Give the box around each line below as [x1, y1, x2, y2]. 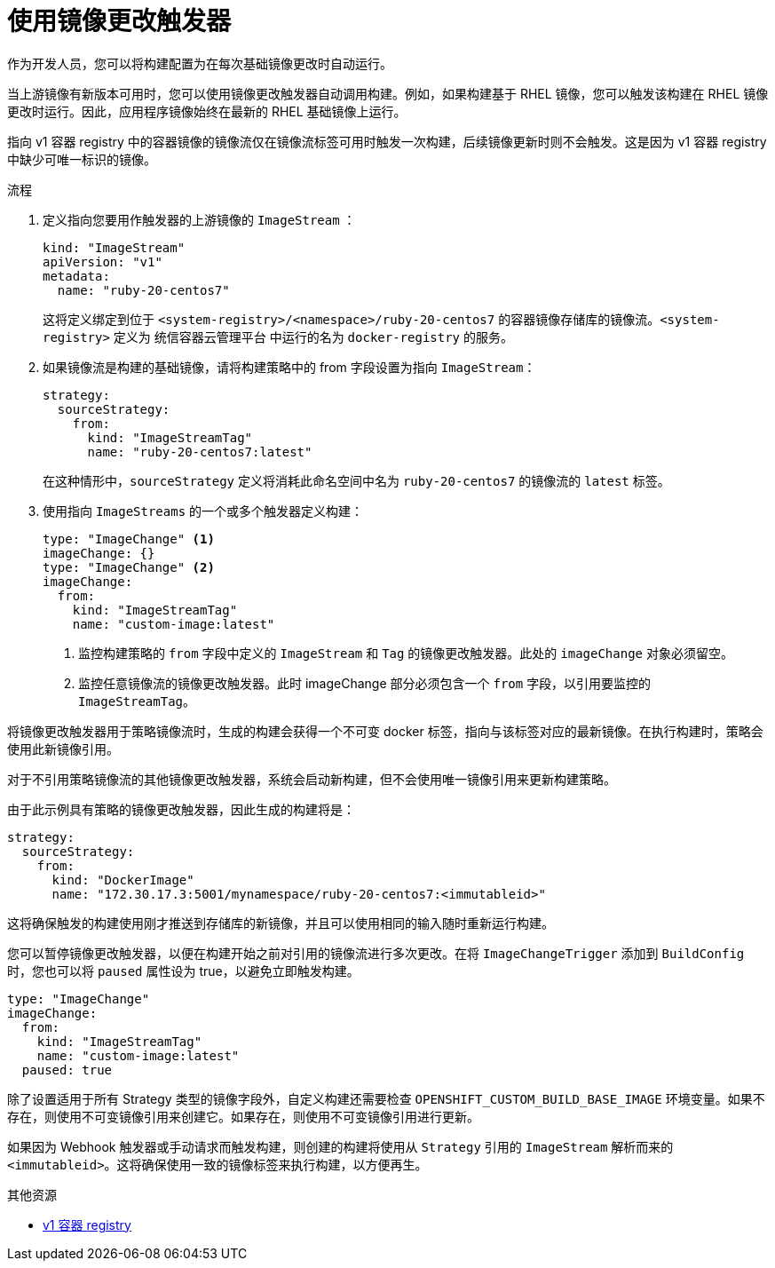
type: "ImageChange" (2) [43, 559, 215, 575]
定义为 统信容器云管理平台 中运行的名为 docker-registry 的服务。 [113, 329, 513, 345]
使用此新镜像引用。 [7, 741, 119, 757]
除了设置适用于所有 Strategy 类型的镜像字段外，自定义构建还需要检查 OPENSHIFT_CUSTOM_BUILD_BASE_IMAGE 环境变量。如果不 [7, 1090, 765, 1106]
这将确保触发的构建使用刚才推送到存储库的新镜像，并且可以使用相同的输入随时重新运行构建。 [7, 915, 554, 931]
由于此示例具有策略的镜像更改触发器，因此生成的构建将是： [7, 801, 355, 817]
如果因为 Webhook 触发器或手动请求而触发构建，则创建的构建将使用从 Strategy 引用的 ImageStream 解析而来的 [7, 1138, 674, 1154]
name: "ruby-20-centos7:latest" [87, 444, 312, 459]
